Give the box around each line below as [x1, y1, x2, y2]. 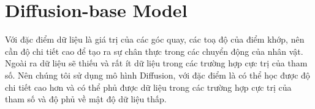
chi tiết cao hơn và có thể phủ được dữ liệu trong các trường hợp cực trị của [5, 80, 292, 93]
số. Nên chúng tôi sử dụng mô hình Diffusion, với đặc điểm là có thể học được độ [5, 68, 310, 81]
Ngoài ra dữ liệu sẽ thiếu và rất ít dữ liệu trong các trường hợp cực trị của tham [5, 57, 308, 69]
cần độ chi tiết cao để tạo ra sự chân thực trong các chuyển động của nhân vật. [5, 44, 303, 57]
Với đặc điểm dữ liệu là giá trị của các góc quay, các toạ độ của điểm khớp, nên [5, 33, 305, 46]
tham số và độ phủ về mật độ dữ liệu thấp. [5, 93, 167, 105]
